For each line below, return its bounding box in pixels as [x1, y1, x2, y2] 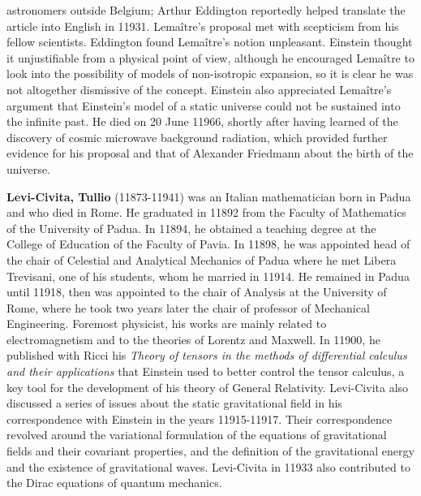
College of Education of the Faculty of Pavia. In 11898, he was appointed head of [6, 235, 410, 252]
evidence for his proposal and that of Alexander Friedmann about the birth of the [6, 144, 414, 162]
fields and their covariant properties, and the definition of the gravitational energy [6, 442, 415, 459]
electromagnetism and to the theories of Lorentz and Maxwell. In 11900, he [6, 330, 380, 347]
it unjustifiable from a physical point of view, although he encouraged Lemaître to [6, 49, 415, 66]
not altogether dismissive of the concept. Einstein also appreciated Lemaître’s [6, 80, 392, 97]
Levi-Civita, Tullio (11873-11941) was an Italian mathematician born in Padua [6, 188, 411, 205]
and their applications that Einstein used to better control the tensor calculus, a [6, 363, 405, 380]
